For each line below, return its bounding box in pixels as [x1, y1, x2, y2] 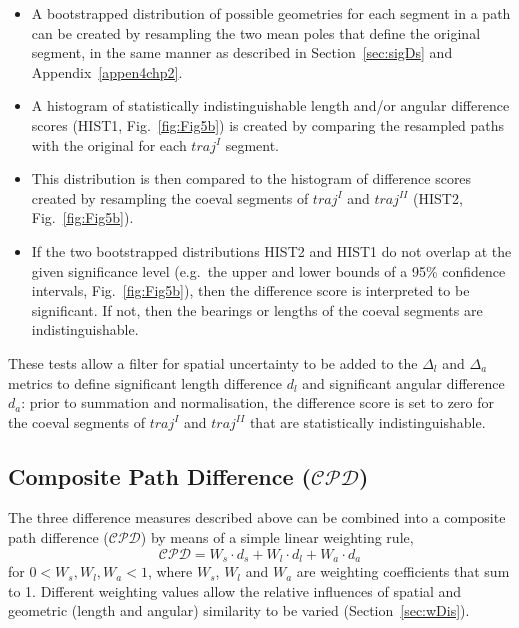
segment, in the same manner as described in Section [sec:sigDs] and [31, 42, 453, 63]
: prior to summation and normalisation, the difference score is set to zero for [21, 392, 494, 413]
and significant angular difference [302, 372, 505, 393]
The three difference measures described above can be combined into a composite [8, 507, 506, 528]
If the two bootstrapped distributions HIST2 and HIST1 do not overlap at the [31, 240, 512, 261]
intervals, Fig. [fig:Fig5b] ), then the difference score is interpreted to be [31, 280, 470, 301]
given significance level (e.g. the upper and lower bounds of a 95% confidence [31, 260, 506, 281]
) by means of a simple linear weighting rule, [140, 527, 414, 548]
